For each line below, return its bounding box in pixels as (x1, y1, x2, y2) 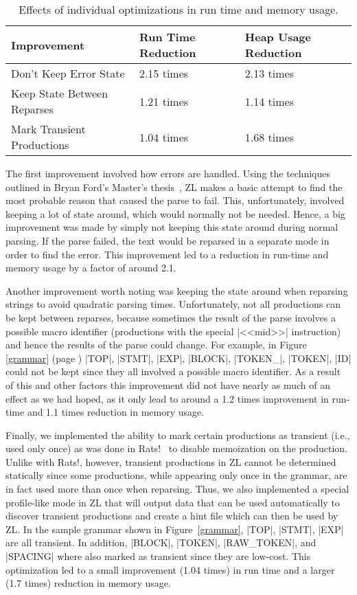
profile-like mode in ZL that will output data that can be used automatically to (5, 495, 340, 509)
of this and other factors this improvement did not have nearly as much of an (5, 377, 330, 392)
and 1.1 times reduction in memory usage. (27, 405, 205, 419)
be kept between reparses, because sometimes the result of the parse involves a (5, 310, 336, 324)
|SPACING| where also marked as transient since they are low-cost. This (5, 549, 311, 563)
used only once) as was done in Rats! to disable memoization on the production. (5, 441, 347, 456)
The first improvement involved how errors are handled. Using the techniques (5, 166, 331, 180)
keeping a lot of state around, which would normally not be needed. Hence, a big (5, 206, 345, 221)
